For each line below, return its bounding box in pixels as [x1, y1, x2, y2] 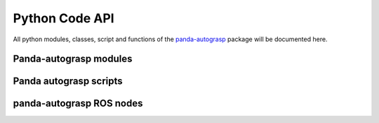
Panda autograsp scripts [13, 75, 123, 87]
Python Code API [13, 10, 115, 26]
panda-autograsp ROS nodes [13, 98, 143, 110]
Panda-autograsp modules [13, 53, 133, 65]
